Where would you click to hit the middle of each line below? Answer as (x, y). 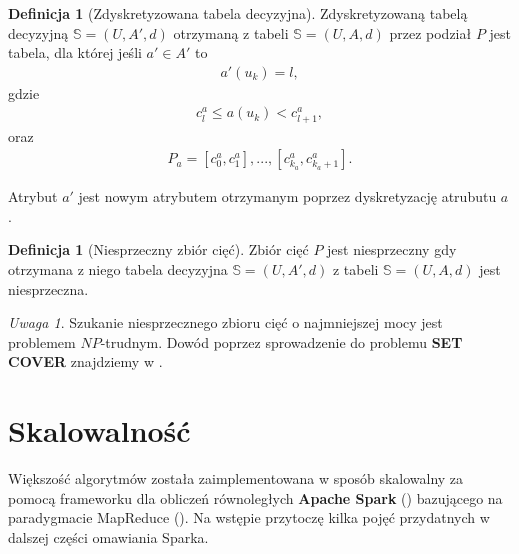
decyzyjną (38, 32)
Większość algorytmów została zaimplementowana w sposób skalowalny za (236, 478)
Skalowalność (99, 430)
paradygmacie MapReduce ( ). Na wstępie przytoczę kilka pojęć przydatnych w (249, 517)
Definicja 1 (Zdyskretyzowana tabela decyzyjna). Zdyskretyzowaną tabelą (238, 13)
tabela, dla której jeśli (75, 52)
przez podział (430, 32)
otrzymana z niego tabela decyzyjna (118, 269)
